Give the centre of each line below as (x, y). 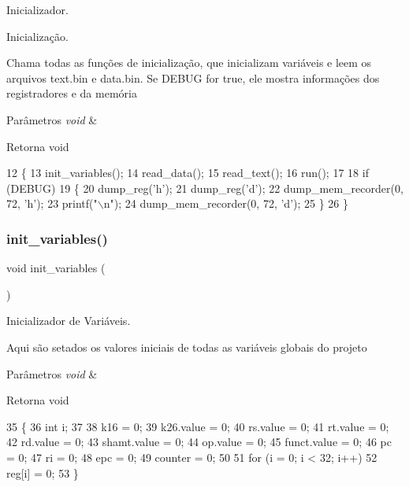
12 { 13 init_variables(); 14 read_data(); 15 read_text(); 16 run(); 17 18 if (188, 173)
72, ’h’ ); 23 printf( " (52, 203)
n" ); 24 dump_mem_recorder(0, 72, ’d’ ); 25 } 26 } (226, 203)
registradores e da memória (72, 93)
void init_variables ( (56, 268)
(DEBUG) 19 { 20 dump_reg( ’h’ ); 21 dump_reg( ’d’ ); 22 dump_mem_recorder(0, (205, 188)
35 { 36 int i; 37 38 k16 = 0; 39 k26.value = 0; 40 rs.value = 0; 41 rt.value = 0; (198, 426)
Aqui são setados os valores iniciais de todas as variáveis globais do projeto (187, 347)
